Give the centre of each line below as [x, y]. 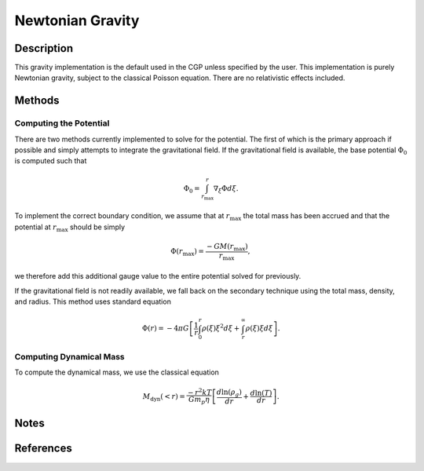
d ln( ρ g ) [229, 392]
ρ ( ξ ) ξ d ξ [259, 329]
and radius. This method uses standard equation [93, 301]
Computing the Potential [62, 123]
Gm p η [199, 400]
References [43, 449]
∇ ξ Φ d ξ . [226, 189]
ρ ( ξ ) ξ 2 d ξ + [221, 328]
